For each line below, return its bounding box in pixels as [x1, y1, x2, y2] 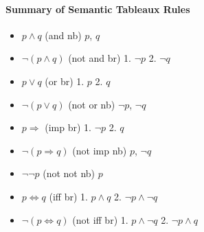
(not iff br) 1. [72, 212, 128, 227]
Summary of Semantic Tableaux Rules [5, 1, 190, 16]
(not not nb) [43, 166, 95, 181]
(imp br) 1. [45, 120, 91, 135]
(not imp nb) [72, 143, 127, 157]
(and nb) [45, 27, 82, 42]
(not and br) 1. [68, 51, 131, 65]
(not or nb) [68, 97, 115, 111]
